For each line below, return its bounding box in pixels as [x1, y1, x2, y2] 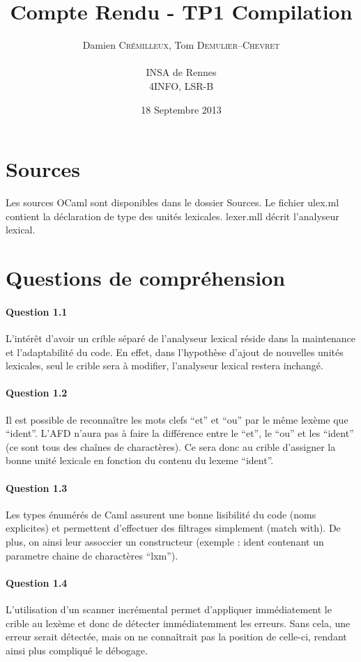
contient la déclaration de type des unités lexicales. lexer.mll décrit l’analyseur [6, 208, 339, 223]
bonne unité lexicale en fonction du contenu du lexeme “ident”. [6, 453, 274, 468]
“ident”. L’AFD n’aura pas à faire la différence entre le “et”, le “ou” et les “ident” [6, 426, 354, 440]
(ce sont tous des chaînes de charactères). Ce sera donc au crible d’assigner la [6, 439, 336, 454]
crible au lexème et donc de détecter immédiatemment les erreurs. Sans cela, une [6, 615, 351, 630]
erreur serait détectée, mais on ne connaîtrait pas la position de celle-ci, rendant [6, 629, 347, 644]
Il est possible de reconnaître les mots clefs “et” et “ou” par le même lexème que [6, 412, 348, 426]
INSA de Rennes [146, 65, 217, 79]
